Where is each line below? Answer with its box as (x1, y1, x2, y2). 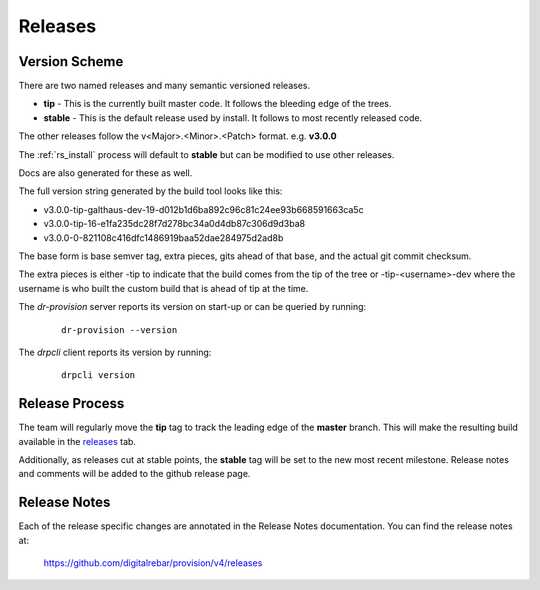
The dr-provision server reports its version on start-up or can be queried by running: (18, 301, 367, 313)
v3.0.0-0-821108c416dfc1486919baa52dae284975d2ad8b (43, 231, 284, 244)
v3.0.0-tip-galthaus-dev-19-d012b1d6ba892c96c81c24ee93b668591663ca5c (43, 203, 364, 215)
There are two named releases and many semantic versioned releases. (18, 80, 310, 92)
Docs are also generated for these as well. (18, 167, 193, 179)
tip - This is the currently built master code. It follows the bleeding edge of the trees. (43, 98, 392, 110)
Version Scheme (18, 53, 124, 70)
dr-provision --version (61, 324, 178, 335)
